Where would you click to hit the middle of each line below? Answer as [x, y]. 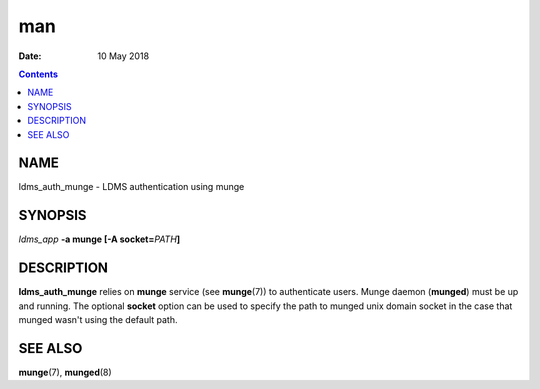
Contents [38, 74]
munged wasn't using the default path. [98, 319]
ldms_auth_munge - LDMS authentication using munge [131, 187]
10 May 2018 [123, 56]
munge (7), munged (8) [65, 372]
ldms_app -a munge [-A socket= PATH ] [99, 239]
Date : [30, 56]
